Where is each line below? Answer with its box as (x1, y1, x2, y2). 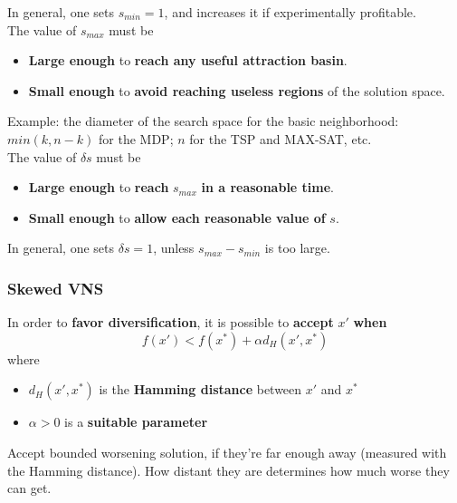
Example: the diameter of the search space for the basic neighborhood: (7, 111, 399, 131)
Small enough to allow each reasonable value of (28, 208, 326, 227)
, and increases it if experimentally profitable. (164, 3, 416, 21)
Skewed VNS (7, 276, 104, 299)
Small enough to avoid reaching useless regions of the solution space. (28, 81, 445, 100)
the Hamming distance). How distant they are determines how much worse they (7, 460, 450, 479)
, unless (153, 238, 195, 257)
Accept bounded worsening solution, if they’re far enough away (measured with (7, 442, 447, 461)
